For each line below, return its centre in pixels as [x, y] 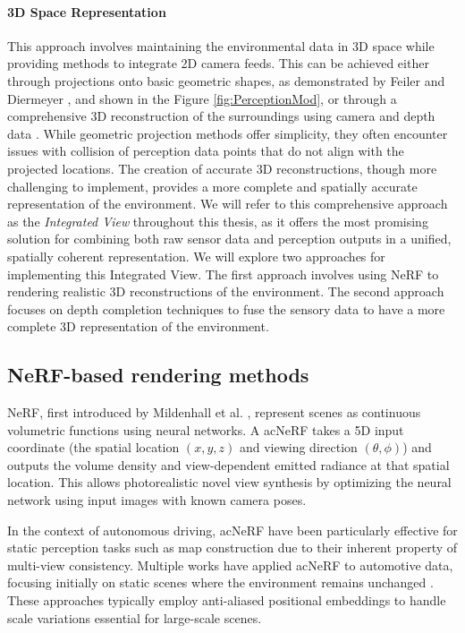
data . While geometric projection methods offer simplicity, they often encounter [228, 133]
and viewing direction [298, 447]
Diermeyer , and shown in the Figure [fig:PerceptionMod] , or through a [202, 98]
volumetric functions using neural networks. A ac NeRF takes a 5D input [206, 429]
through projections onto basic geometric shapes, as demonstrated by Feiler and [226, 80]
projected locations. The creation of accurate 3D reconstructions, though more [222, 168]
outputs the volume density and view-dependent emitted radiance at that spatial [228, 464]
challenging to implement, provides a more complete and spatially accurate [212, 186]
